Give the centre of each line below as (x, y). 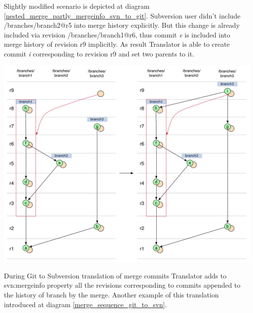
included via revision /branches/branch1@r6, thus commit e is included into (117, 34)
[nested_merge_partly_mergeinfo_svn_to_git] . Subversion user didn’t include (122, 15)
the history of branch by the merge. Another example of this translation (111, 294)
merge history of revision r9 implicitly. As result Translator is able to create (117, 44)
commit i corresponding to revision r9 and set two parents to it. (99, 53)
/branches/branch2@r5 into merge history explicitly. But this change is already (122, 25)
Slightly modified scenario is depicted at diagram (77, 6)
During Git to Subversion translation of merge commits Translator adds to (115, 275)
